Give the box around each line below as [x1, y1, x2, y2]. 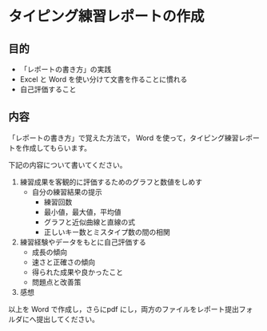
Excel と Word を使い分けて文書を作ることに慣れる [19, 75, 188, 84]
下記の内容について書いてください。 [8, 159, 127, 169]
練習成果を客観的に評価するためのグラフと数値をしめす [19, 177, 202, 187]
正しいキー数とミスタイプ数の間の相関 [43, 227, 170, 236]
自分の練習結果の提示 [31, 187, 102, 196]
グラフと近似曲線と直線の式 [43, 217, 136, 227]
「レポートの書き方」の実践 [19, 65, 112, 74]
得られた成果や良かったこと [31, 267, 124, 277]
